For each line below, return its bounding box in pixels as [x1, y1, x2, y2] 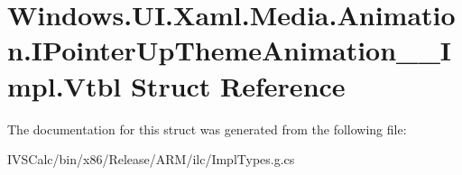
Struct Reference [130, 67, 346, 104]
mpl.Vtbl [7, 67, 122, 104]
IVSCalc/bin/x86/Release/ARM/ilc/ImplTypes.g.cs [7, 150, 295, 169]
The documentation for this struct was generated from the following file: [7, 119, 407, 138]
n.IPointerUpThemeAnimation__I [7, 32, 451, 69]
